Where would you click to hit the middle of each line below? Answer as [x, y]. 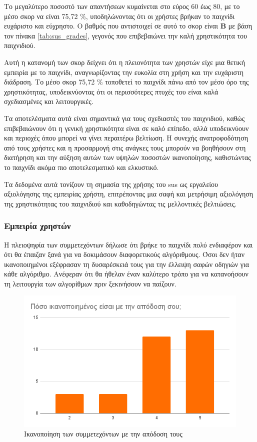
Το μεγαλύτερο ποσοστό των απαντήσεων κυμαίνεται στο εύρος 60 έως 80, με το [122, 6]
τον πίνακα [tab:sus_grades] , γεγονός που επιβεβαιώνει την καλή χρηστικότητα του [126, 35]
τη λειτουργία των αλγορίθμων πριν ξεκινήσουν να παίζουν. [90, 283]
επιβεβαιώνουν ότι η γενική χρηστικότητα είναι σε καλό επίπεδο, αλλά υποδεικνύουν [126, 128]
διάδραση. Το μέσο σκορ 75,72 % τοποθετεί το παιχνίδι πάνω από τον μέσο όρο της [126, 82]
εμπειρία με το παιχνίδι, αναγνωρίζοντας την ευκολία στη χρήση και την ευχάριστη [124, 72]
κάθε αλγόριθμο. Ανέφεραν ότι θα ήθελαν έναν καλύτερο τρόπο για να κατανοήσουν [126, 274]
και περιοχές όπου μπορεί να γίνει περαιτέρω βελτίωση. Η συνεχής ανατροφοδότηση [126, 138]
